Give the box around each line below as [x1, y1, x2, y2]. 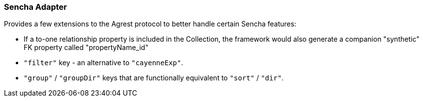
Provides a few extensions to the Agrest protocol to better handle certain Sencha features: [4, 20, 297, 28]
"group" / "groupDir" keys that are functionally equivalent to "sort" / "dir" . [24, 74, 284, 82]
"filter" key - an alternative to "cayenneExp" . [24, 58, 183, 67]
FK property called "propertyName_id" [24, 43, 149, 52]
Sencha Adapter [4, 2, 67, 12]
